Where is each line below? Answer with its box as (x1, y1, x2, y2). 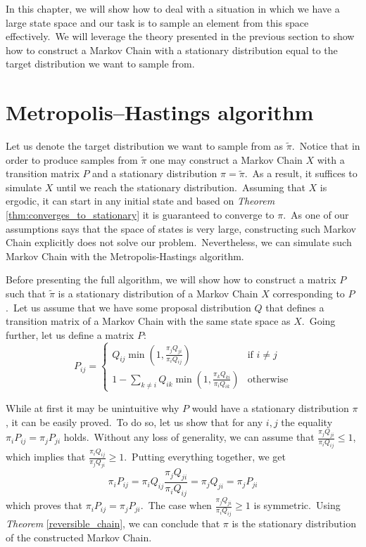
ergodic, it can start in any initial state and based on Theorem (6, 193, 275, 208)
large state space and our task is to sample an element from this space (6, 15, 309, 30)
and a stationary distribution (92, 166, 217, 181)
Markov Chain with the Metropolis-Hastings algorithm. (6, 248, 244, 263)
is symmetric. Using (253, 498, 341, 513)
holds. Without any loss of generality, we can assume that (63, 430, 315, 444)
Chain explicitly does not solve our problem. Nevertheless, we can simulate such (6, 235, 352, 250)
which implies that (6, 449, 86, 464)
